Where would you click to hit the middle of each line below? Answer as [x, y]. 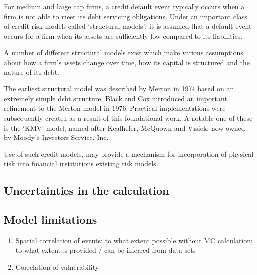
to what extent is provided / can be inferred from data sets [106, 250]
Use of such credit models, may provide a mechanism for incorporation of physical [129, 154]
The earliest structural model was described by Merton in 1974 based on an [119, 89]
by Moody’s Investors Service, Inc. [56, 137]
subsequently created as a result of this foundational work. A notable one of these [128, 117]
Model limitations [51, 220]
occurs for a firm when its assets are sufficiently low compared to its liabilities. [123, 35]
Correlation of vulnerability [57, 267]
